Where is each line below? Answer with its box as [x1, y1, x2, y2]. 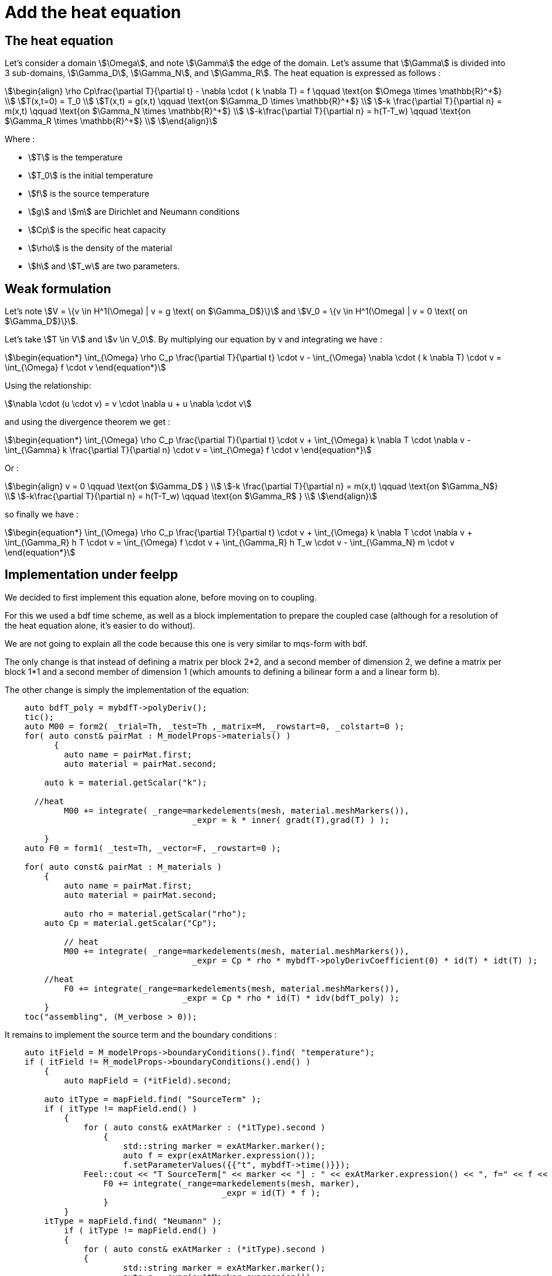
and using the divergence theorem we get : [5, 417, 170, 427]
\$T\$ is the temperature [28, 152, 123, 163]
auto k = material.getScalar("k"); [44, 777, 207, 787]
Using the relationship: [5, 380, 91, 391]
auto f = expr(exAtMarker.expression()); [123, 1150, 316, 1160]
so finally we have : [5, 509, 79, 520]
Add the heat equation [5, 2, 181, 22]
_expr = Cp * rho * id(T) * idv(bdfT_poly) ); [182, 993, 400, 1003]
